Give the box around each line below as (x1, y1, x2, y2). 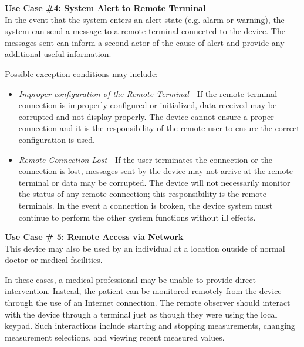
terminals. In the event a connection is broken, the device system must (18, 199, 273, 211)
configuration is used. (18, 133, 95, 145)
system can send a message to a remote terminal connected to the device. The (5, 25, 285, 37)
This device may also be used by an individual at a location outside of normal (5, 242, 285, 254)
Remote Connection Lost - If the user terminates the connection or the (18, 153, 272, 165)
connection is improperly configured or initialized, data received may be (18, 99, 277, 111)
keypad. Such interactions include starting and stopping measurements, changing (5, 319, 295, 332)
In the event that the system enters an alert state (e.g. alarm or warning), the (5, 13, 285, 25)
